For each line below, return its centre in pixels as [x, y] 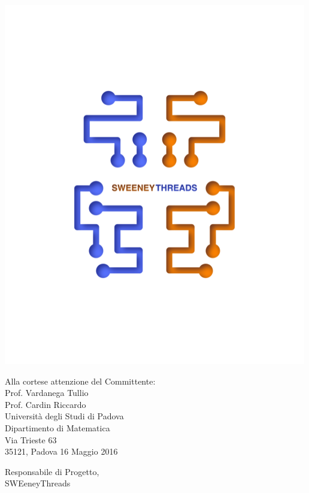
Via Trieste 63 [31, 439]
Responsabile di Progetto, [52, 471]
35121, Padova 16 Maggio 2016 [61, 451]
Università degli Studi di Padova [64, 416]
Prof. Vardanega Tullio [47, 393]
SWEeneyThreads [38, 483]
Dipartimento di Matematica [57, 427]
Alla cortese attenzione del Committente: [80, 381]
